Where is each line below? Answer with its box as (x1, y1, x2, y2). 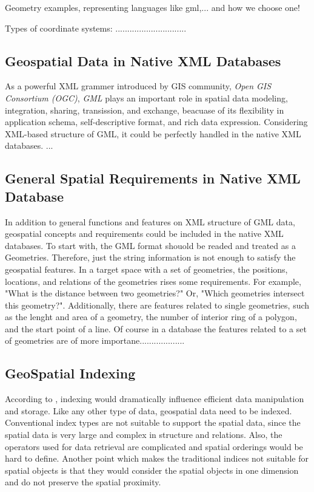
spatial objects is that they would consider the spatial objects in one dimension (5, 463, 299, 476)
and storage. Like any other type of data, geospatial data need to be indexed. (5, 404, 292, 417)
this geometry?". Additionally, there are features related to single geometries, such (5, 298, 310, 311)
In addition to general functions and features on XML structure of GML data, (5, 215, 295, 228)
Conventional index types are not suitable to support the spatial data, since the (5, 416, 301, 429)
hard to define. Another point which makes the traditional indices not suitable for (5, 452, 309, 465)
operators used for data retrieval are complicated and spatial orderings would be (5, 440, 303, 453)
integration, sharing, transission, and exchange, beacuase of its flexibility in (5, 103, 284, 116)
